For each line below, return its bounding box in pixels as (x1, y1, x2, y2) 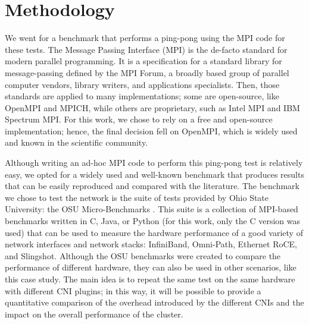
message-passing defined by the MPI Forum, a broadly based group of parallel (5, 66, 289, 78)
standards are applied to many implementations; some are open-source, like (5, 90, 279, 102)
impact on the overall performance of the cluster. (5, 307, 183, 320)
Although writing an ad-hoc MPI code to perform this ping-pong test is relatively (5, 156, 303, 169)
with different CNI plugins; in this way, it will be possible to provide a (5, 284, 261, 297)
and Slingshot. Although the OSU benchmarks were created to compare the (5, 249, 281, 262)
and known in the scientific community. (5, 136, 148, 149)
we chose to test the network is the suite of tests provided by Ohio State (5, 191, 269, 203)
